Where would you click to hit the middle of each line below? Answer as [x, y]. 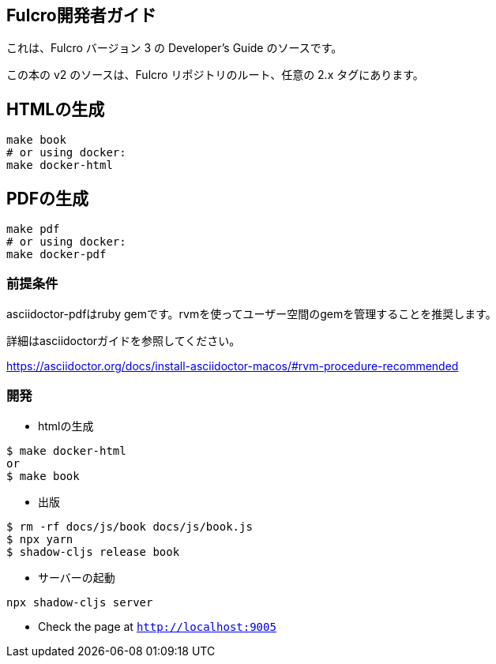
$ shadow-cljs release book [93, 551]
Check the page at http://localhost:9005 [157, 626]
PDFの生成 [48, 198]
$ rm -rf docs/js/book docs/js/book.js [130, 526]
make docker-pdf [56, 255]
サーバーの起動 [77, 577]
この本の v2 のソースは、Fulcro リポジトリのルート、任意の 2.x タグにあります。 [215, 75]
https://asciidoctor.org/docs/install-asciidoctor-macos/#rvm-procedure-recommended [233, 366]
